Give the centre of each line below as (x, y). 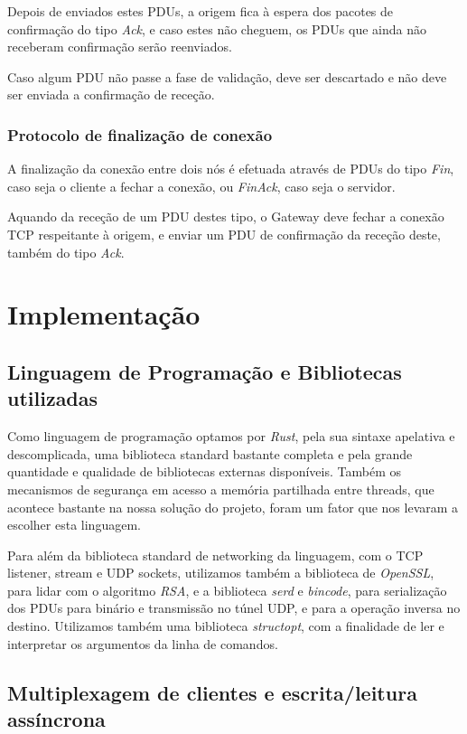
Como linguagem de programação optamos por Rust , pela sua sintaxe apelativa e (231, 436)
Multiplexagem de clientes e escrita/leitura (212, 692)
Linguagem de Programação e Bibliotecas (205, 371)
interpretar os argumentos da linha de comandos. (143, 643)
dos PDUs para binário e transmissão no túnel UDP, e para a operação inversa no (234, 608)
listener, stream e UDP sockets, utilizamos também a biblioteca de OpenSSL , (221, 573)
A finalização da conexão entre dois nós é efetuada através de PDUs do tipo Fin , (231, 169)
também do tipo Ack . (66, 252)
